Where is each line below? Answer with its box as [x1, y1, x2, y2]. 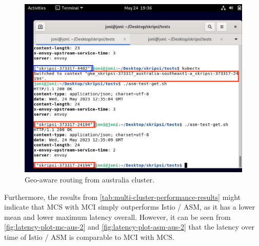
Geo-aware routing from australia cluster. [25, 174, 154, 184]
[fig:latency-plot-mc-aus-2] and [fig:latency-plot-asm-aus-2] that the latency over [4, 221, 254, 232]
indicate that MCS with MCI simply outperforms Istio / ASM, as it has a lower [4, 201, 255, 212]
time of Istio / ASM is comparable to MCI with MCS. [4, 231, 174, 242]
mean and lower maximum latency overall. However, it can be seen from [4, 211, 231, 222]
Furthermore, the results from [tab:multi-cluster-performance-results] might [4, 191, 241, 202]
